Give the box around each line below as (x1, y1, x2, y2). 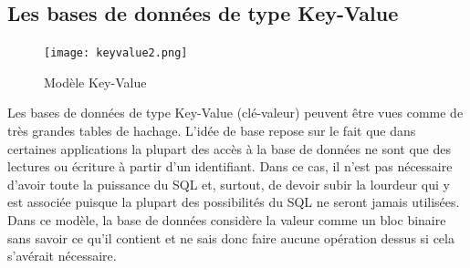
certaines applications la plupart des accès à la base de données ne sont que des (7, 139, 451, 158)
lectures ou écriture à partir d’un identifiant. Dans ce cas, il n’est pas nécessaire (7, 157, 453, 176)
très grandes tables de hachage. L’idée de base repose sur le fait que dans (7, 121, 416, 140)
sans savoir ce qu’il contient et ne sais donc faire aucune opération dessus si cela (7, 228, 454, 247)
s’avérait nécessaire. (7, 246, 117, 265)
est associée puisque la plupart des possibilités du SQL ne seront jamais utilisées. (7, 192, 460, 211)
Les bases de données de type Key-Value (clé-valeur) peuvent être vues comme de (7, 103, 464, 122)
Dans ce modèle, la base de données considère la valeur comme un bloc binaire (7, 211, 446, 230)
